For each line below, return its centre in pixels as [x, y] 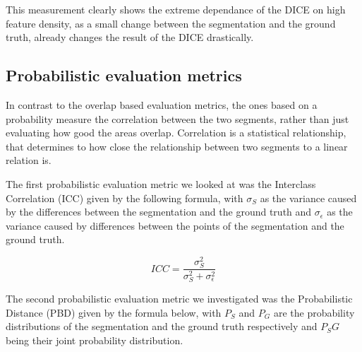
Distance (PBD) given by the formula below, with [114, 312]
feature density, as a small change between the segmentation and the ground [171, 23]
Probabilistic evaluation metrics [124, 75]
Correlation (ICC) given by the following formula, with [125, 198]
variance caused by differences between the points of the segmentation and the [175, 225]
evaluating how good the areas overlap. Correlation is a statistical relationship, [176, 133]
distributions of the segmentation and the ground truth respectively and [162, 326]
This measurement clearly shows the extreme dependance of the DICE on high [176, 9]
